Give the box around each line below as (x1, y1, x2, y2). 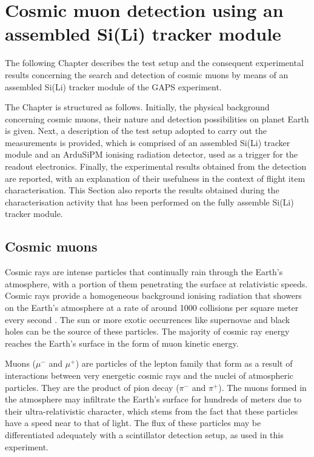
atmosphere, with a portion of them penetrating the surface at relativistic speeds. (5, 277, 308, 290)
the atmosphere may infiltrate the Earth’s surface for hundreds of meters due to (5, 393, 302, 405)
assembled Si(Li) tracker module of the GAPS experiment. (5, 80, 222, 93)
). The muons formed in (218, 381, 307, 393)
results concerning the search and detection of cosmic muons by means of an (5, 68, 289, 81)
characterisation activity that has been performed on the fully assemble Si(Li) (5, 195, 294, 208)
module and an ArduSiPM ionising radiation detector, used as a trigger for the (5, 148, 298, 161)
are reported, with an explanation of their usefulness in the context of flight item (5, 172, 306, 184)
